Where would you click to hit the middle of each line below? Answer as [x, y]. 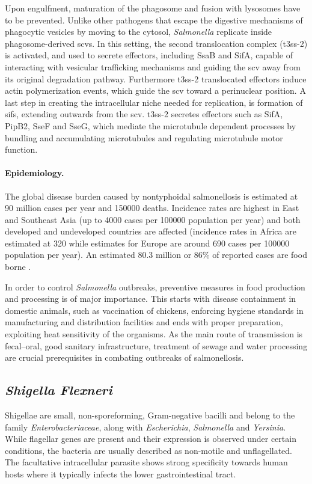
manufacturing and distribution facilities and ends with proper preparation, [144, 322]
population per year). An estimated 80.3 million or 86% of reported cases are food [156, 255]
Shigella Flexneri [59, 390]
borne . [18, 267]
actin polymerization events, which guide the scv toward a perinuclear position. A [155, 90]
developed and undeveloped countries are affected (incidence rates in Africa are [151, 231]
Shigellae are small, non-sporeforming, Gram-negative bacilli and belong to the [150, 415]
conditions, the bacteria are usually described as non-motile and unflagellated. [149, 450]
